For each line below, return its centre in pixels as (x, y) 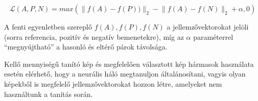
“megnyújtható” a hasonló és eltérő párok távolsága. (86, 47)
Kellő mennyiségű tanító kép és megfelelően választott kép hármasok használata (129, 64)
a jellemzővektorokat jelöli (208, 27)
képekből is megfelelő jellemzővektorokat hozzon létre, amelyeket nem (113, 83)
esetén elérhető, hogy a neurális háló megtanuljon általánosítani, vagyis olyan (125, 74)
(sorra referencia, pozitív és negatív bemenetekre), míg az (94, 36)
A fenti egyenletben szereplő (48, 27)
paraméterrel (213, 36)
